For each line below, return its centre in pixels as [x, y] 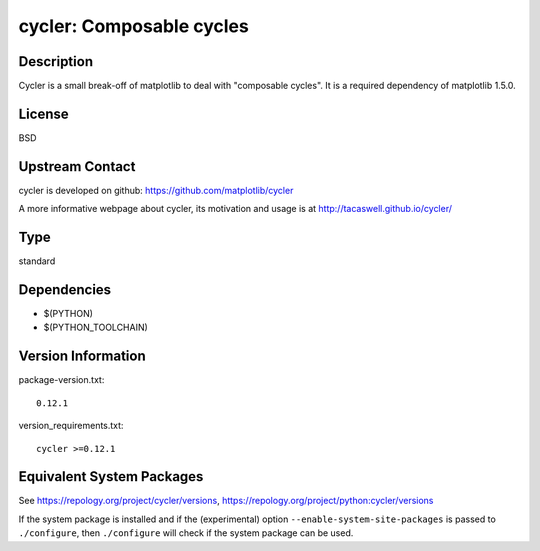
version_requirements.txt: [71, 426]
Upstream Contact [77, 166]
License [43, 113]
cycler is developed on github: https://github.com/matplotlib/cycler [156, 190]
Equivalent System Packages [111, 476]
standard [37, 261]
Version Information [82, 356]
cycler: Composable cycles [133, 26]
